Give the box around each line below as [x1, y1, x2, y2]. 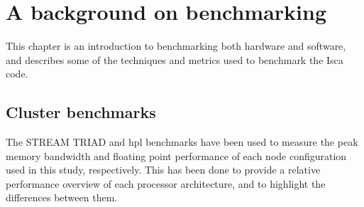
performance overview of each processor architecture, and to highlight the [6, 176, 326, 191]
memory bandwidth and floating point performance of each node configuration [6, 148, 347, 163]
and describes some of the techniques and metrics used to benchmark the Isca [6, 52, 343, 67]
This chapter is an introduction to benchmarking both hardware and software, [6, 38, 346, 53]
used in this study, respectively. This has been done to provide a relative [6, 162, 321, 177]
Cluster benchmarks [6, 101, 156, 123]
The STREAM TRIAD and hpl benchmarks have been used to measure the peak [6, 134, 358, 149]
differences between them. [6, 190, 118, 205]
